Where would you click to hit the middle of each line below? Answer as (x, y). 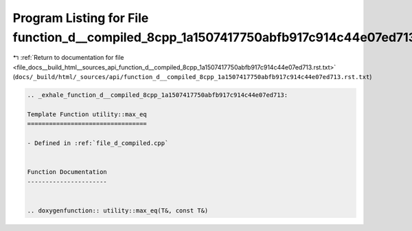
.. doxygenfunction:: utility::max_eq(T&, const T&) (118, 210)
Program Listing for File (81, 18)
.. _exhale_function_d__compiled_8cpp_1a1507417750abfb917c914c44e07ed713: (158, 95)
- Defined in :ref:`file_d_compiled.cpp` (98, 143)
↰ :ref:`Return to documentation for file (68, 58)
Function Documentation (67, 172)
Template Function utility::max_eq (87, 114)
